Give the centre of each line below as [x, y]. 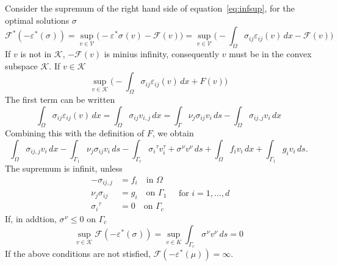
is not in [36, 53]
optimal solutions [37, 20]
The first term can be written [60, 99]
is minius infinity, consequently [162, 53]
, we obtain [173, 133]
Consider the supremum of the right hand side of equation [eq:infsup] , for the [150, 8]
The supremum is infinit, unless [64, 168]
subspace [21, 65]
